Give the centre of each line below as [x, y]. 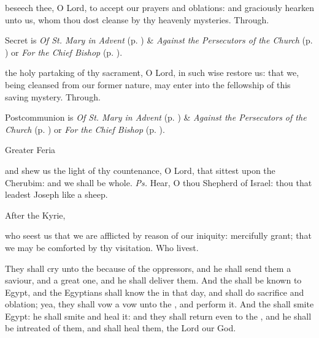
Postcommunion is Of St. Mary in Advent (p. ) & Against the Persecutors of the [156, 117]
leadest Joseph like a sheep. [56, 194]
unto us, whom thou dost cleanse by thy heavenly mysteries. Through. [137, 19]
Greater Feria [30, 150]
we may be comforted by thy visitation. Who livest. [102, 247]
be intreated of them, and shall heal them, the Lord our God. [121, 328]
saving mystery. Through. [53, 96]
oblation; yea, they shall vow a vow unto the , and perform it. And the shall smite [159, 304]
